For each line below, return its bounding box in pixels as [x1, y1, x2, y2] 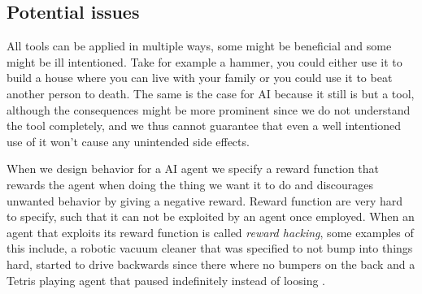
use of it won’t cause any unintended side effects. [7, 132, 250, 149]
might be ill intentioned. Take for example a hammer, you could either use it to [7, 53, 402, 70]
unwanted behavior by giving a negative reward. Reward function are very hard [7, 192, 403, 209]
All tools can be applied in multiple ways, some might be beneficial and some [7, 37, 392, 54]
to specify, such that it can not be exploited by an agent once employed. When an [7, 208, 415, 225]
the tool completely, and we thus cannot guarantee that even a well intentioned [7, 117, 402, 134]
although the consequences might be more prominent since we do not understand [7, 101, 411, 118]
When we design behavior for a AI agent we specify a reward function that [7, 160, 380, 177]
